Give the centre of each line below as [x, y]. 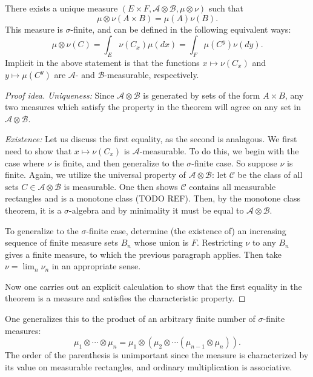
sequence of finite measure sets [61, 242]
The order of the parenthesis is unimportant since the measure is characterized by [157, 355]
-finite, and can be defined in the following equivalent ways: [181, 29]
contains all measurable [232, 186]
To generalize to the [42, 230]
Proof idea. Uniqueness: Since [60, 95]
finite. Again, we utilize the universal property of [95, 175]
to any [264, 242]
